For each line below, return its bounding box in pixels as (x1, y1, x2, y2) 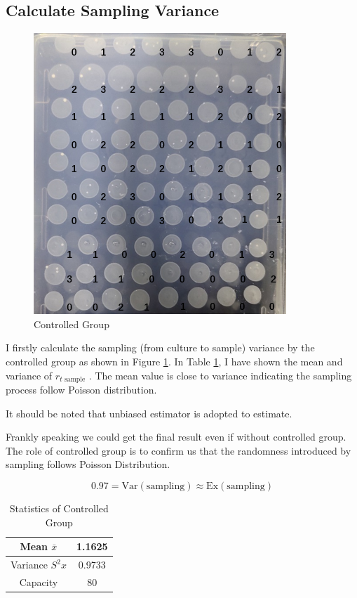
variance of (6, 368, 53, 382)
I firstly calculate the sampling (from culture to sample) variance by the (6, 340, 315, 355)
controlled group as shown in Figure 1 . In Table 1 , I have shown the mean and (6, 353, 343, 368)
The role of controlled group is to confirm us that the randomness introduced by (6, 443, 351, 457)
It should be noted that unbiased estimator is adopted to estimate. (6, 405, 292, 420)
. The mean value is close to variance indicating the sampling (88, 368, 352, 382)
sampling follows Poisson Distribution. (6, 457, 170, 472)
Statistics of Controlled (9, 501, 109, 515)
